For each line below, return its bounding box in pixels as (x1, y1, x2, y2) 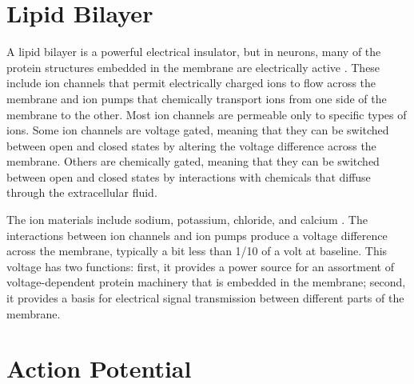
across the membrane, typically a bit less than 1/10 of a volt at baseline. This (6, 242, 388, 259)
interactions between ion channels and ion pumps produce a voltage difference (6, 226, 388, 243)
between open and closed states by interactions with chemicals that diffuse (6, 168, 371, 185)
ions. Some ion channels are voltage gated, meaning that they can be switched (6, 122, 389, 138)
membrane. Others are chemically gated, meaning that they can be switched (6, 153, 380, 170)
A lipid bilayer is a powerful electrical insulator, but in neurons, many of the (6, 43, 381, 60)
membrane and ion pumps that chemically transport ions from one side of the (6, 90, 387, 106)
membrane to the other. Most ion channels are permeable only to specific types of (6, 106, 407, 122)
